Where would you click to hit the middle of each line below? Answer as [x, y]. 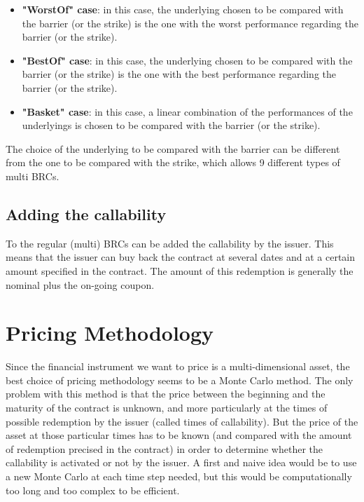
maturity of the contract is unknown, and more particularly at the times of [167, 408]
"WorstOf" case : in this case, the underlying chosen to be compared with [183, 9]
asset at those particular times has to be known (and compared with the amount [179, 435]
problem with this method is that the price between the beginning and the [166, 394]
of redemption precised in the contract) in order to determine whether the [164, 448]
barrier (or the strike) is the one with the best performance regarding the [179, 74]
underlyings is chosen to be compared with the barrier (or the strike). [171, 125]
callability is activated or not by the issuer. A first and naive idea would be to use [181, 462]
